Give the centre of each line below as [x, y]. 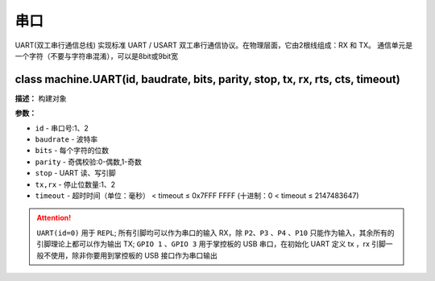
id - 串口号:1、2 [62, 128]
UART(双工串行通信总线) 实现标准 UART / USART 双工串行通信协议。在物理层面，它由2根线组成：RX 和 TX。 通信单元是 [214, 45]
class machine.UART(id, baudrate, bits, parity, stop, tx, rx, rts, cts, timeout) [207, 79]
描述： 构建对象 [41, 98]
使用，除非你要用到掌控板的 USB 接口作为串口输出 [134, 255]
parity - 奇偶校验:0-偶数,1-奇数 [89, 162]
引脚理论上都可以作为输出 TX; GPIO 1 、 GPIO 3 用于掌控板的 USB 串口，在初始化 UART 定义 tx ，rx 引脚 [211, 244]
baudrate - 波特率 [66, 139]
